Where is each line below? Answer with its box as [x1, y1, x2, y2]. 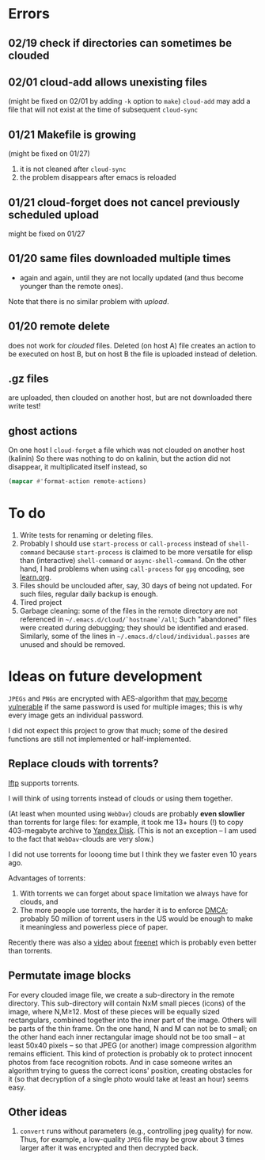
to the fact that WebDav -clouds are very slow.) [8, 834, 154, 843]
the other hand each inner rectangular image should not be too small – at [8, 1032, 245, 1041]
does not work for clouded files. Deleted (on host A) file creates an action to [8, 340, 256, 350]
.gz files [8, 372, 49, 386]
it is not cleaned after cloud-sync [19, 164, 127, 174]
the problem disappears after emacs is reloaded [19, 173, 176, 182]
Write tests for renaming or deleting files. [19, 531, 153, 540]
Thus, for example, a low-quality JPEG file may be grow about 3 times [19, 1135, 244, 1144]
